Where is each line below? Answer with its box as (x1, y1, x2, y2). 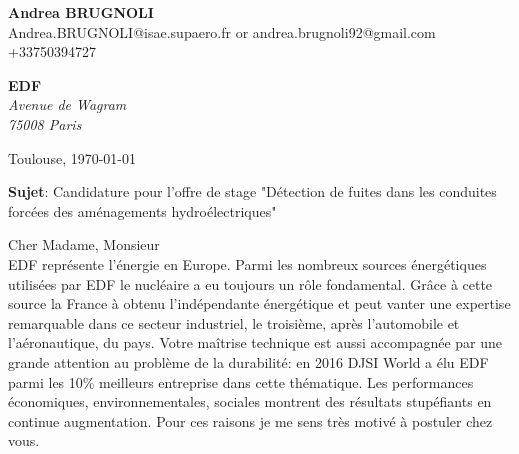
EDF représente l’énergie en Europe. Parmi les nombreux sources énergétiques (8, 253, 487, 274)
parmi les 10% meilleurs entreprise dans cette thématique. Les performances (8, 371, 474, 392)
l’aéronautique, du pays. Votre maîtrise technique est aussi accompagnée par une (8, 332, 503, 353)
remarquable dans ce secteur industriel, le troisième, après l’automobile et (8, 312, 460, 333)
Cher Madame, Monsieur (8, 234, 160, 255)
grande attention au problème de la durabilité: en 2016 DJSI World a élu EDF (8, 351, 489, 372)
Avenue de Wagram (8, 94, 127, 115)
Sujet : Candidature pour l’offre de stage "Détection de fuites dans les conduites (8, 181, 497, 202)
